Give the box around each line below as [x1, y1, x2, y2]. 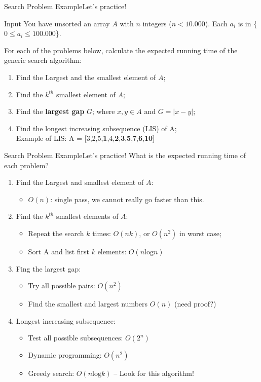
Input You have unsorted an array [4, 18, 110, 28]
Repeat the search [28, 227, 84, 238]
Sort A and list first [28, 246, 90, 256]
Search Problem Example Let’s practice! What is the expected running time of [4, 149, 246, 160]
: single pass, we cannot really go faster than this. [50, 194, 204, 204]
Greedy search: [28, 368, 74, 378]
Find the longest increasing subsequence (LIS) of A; [16, 123, 177, 133]
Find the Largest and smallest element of [16, 177, 144, 187]
